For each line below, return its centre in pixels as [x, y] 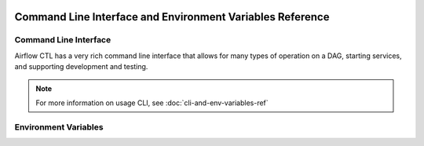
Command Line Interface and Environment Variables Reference [172, 17]
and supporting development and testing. [81, 67]
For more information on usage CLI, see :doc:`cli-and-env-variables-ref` [152, 103]
